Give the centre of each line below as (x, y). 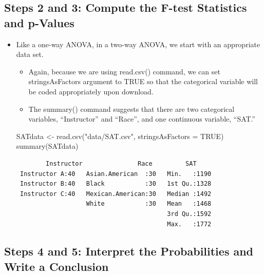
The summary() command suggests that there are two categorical (131, 109)
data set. (30, 54)
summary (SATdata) (47, 146)
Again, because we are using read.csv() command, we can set (124, 71)
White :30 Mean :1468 (149, 204)
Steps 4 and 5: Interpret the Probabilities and (129, 251)
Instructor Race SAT (121, 163)
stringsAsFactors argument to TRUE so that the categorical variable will (143, 81)
